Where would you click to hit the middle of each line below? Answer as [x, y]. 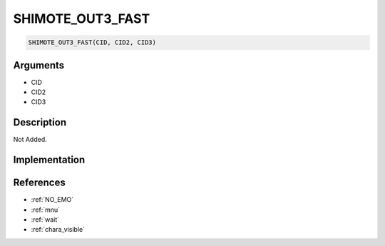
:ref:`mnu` [46, 210]
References [39, 183]
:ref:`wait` [45, 220]
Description [40, 122]
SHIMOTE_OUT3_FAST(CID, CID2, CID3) [92, 42]
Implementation [49, 160]
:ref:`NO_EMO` [52, 200]
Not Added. [30, 140]
